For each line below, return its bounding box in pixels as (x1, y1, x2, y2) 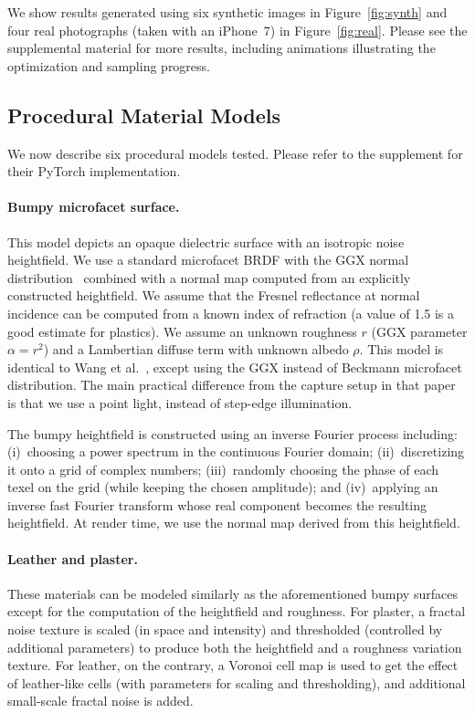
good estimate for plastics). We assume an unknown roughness (7, 321, 357, 341)
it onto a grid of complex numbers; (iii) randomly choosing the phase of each (7, 459, 439, 478)
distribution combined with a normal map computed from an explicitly (7, 267, 411, 287)
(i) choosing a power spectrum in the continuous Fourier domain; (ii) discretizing (7, 442, 465, 461)
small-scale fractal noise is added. (7, 691, 194, 710)
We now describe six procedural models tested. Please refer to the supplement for (7, 143, 463, 163)
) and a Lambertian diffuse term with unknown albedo (43, 340, 349, 359)
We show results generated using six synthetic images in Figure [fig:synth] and (7, 3, 448, 21)
